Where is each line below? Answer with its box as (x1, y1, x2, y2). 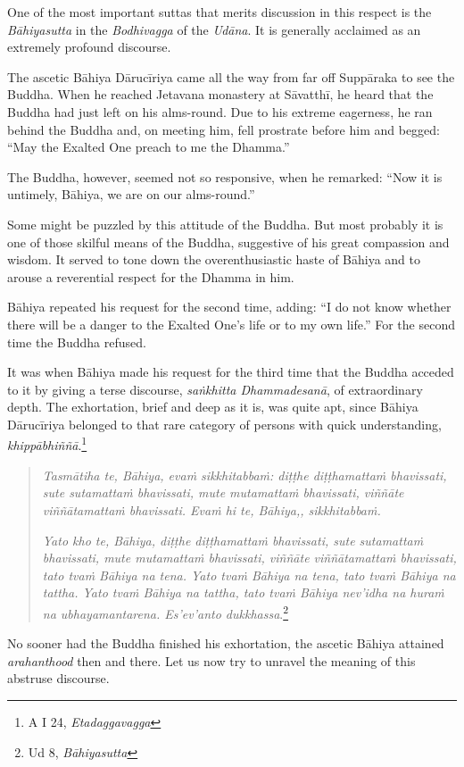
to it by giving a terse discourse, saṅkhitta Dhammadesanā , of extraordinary (7, 379, 423, 398)
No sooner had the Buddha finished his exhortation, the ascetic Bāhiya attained (7, 634, 444, 653)
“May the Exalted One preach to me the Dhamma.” (7, 138, 290, 156)
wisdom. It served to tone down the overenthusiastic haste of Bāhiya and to (7, 250, 421, 269)
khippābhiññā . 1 (7, 433, 87, 454)
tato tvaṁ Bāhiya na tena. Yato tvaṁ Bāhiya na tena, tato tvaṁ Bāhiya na (42, 565, 456, 584)
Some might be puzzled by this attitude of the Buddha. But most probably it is (7, 214, 443, 233)
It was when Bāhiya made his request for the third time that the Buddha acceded (7, 363, 454, 381)
